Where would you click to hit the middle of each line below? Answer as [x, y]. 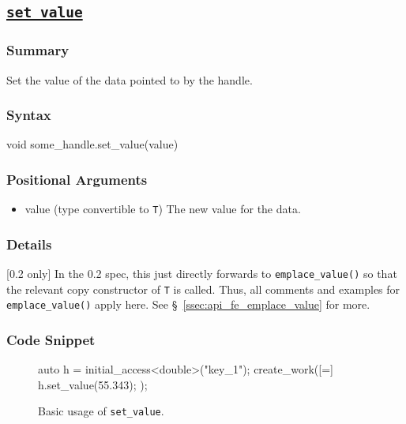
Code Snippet [51, 339]
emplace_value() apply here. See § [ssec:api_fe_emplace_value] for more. [188, 304]
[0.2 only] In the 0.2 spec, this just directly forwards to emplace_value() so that [202, 274]
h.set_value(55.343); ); [93, 384]
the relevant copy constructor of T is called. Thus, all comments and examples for [203, 289]
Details [29, 244]
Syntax [29, 115]
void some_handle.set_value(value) [92, 144]
